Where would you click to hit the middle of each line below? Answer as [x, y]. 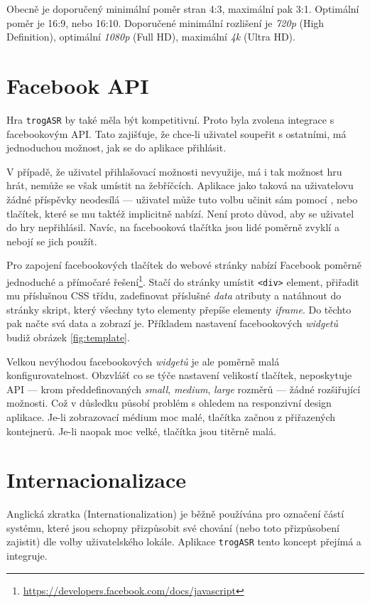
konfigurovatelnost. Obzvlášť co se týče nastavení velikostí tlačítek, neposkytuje [179, 375]
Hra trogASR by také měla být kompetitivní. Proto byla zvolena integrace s [170, 119]
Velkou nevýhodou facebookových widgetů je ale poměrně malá [143, 361]
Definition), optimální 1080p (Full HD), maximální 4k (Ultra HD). [151, 37]
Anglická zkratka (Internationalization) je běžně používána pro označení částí [175, 514]
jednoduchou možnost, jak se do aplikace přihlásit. [116, 148]
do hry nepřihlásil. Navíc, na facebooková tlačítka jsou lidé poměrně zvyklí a [173, 227]
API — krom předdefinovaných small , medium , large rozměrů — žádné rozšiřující [184, 389]
